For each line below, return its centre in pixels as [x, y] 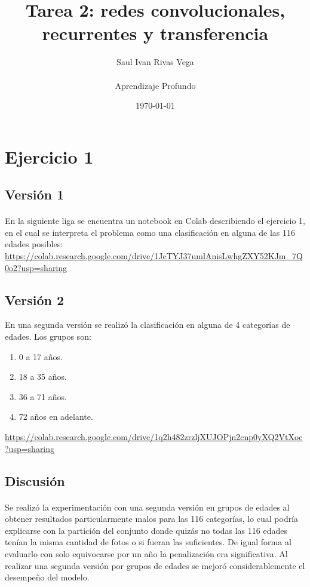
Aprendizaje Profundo [155, 85]
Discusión [35, 480]
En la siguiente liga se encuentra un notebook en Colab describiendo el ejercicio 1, [155, 221]
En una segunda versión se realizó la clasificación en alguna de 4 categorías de [148, 325]
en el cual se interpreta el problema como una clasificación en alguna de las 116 [150, 232]
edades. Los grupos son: [48, 336]
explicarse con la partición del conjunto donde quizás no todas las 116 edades [146, 530]
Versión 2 [35, 299]
